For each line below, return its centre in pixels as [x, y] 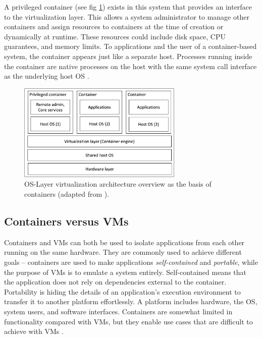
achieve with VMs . [34, 331]
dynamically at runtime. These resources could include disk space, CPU [115, 36]
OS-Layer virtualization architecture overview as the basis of [118, 184]
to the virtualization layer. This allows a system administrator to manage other [127, 16]
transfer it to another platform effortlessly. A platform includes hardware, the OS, [131, 301]
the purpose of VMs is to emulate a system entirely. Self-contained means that [125, 272]
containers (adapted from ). [67, 194]
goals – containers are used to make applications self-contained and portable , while [131, 262]
